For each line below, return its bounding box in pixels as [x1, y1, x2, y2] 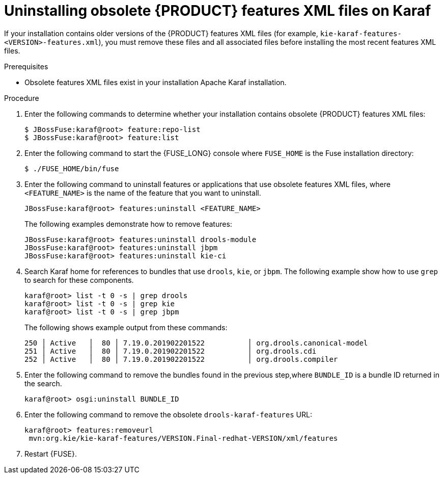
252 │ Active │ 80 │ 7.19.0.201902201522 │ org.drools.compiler [24, 355, 338, 363]
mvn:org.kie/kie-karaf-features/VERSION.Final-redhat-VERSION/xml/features [29, 434, 338, 442]
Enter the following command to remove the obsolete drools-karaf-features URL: [24, 410, 312, 419]
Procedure [4, 93, 39, 102]
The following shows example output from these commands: [24, 323, 228, 332]
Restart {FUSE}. [24, 449, 77, 458]
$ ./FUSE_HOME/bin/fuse [24, 164, 119, 173]
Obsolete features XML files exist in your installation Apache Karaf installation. [24, 77, 287, 87]
